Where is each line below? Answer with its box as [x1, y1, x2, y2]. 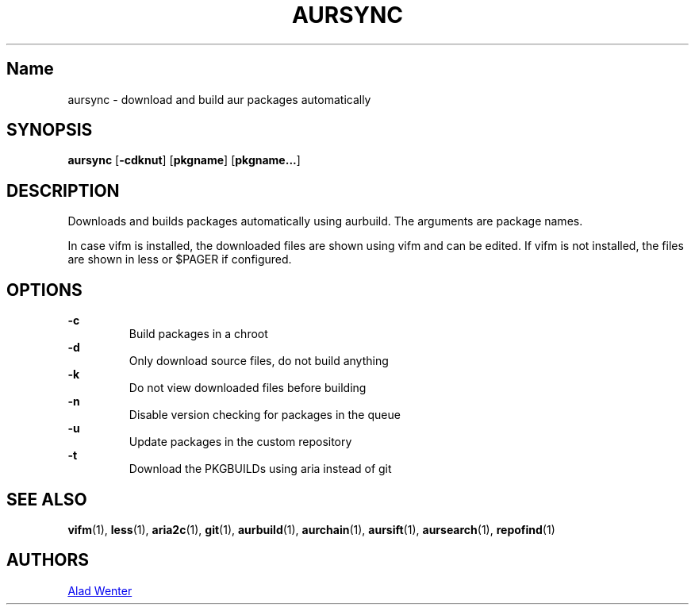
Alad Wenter [67, 583, 132, 598]
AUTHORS [6, 550, 90, 571]
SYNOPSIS [6, 120, 93, 140]
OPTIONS [6, 279, 83, 300]
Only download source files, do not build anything [129, 354, 389, 368]
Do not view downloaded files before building [129, 381, 367, 395]
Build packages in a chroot [129, 327, 268, 341]
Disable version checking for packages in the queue [129, 408, 401, 422]
